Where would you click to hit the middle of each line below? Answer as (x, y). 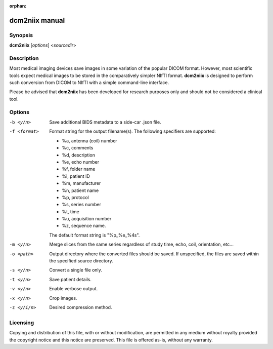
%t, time (71, 211)
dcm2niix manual (37, 20)
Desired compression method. (81, 307)
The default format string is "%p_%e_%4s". (95, 235)
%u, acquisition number (87, 219)
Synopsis (21, 35)
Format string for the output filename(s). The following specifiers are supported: (132, 131)
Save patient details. (71, 279)
